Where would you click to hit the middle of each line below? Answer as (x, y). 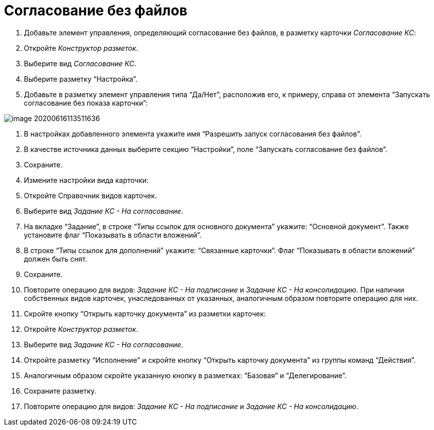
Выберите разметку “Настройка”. (81, 79)
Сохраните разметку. (60, 391)
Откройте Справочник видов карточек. (91, 195)
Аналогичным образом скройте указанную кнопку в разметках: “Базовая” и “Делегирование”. (185, 375)
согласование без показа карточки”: (86, 103)
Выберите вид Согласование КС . (80, 63)
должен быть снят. (55, 259)
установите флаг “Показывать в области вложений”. (113, 235)
